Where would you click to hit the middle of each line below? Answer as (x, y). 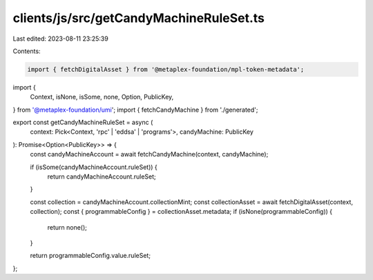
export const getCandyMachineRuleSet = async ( (83, 122)
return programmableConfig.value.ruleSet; (90, 256)
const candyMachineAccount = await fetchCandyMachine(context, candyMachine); (149, 154)
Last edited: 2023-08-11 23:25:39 (60, 39)
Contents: (27, 51)
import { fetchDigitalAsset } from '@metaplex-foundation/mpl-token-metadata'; (166, 69)
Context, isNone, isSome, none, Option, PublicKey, (102, 97)
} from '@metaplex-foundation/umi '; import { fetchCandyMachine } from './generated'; (135, 110)
